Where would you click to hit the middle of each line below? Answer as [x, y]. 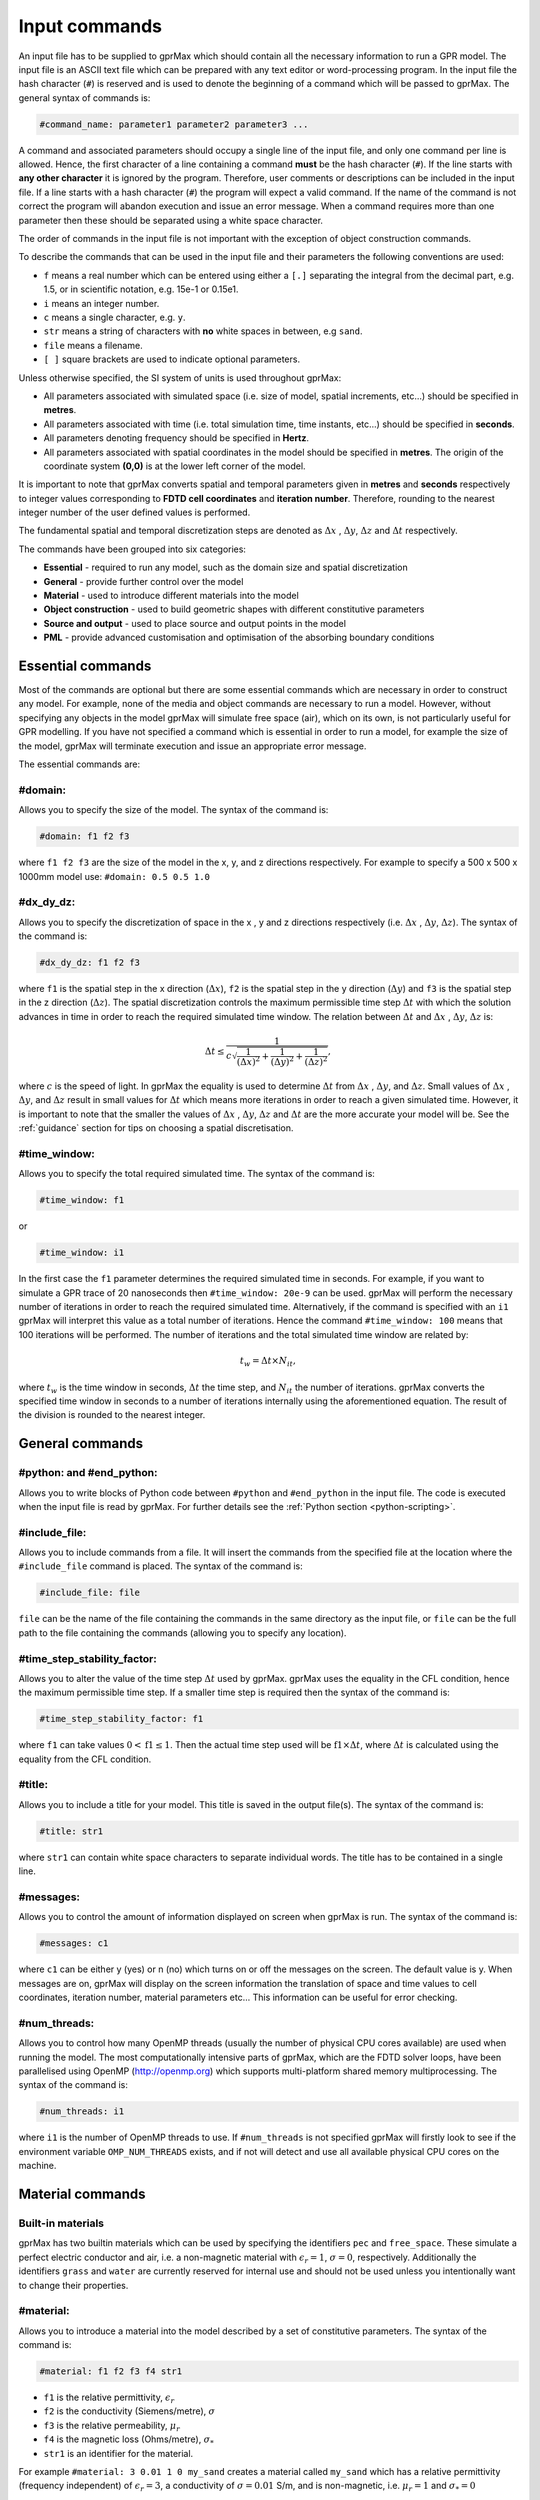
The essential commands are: [79, 764]
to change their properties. [73, 2285]
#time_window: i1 [82, 1253]
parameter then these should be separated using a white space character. [171, 220]
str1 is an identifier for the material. [118, 2453]
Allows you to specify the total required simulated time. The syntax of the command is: [196, 1174]
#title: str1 [71, 1831]
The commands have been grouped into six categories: [132, 549]
